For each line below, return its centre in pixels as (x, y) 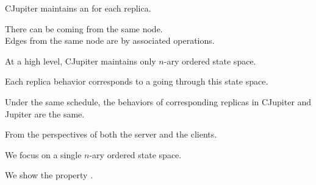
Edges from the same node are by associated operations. (110, 40)
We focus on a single (43, 154)
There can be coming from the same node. (84, 28)
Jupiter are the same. (45, 113)
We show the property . (49, 175)
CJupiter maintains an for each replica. (78, 8)
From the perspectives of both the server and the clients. (111, 134)
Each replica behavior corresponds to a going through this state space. (137, 81)
